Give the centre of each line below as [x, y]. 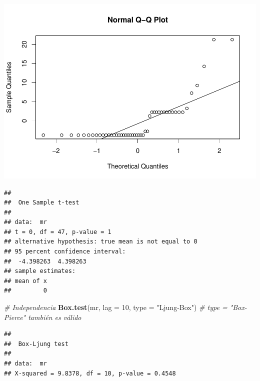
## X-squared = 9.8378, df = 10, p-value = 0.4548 [90, 373]
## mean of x [25, 281]
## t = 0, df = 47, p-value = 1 [58, 232]
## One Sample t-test [42, 203]
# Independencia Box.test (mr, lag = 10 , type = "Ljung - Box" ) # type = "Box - [125, 307]
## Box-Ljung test [36, 344]
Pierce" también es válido [43, 317]
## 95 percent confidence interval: [65, 252]
